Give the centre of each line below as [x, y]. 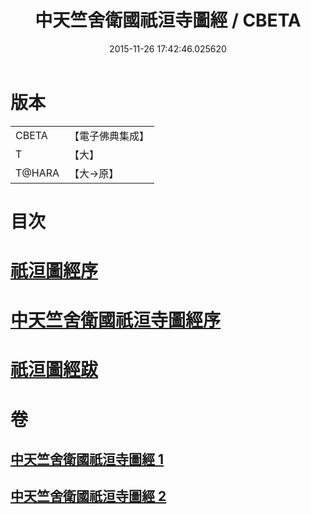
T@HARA [37, 173]
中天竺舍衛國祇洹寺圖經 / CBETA [168, 20]
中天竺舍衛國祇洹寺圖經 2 [88, 496]
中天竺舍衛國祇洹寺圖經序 [116, 320]
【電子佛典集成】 [109, 136]
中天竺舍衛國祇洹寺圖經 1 [87, 459]
